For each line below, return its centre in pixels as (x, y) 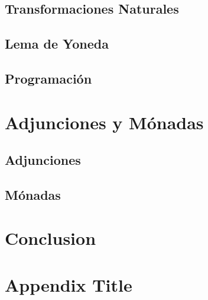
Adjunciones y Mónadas (104, 122)
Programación (48, 78)
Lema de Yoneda (57, 44)
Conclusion (51, 238)
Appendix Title (69, 284)
